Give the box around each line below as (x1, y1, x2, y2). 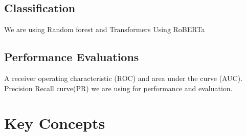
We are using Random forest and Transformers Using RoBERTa (4, 24, 205, 35)
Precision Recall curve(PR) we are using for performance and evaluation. (4, 83, 233, 93)
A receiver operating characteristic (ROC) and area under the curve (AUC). (4, 73, 243, 83)
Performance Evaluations (4, 49, 139, 65)
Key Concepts (4, 113, 105, 133)
